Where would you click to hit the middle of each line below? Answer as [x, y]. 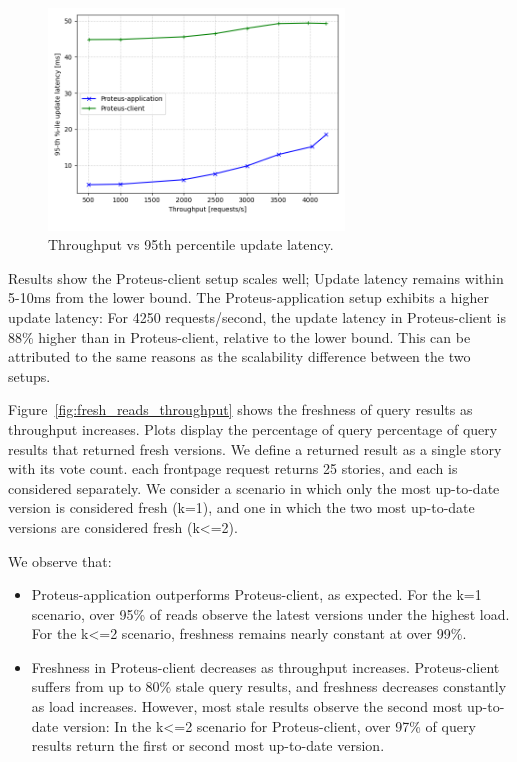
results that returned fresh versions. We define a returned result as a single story [255, 448]
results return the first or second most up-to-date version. [208, 745]
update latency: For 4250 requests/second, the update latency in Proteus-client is [257, 316]
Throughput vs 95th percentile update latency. [191, 244]
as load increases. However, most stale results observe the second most [247, 706]
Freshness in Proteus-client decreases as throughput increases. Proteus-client [265, 666]
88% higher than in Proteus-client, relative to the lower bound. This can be [239, 336]
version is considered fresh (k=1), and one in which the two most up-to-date [241, 507]
